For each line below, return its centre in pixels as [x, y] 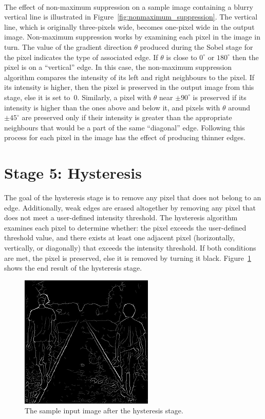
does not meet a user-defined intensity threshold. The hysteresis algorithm [121, 217]
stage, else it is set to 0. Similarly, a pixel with [78, 97]
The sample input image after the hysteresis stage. [104, 411]
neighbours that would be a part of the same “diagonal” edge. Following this [125, 127]
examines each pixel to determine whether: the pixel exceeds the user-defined [125, 227]
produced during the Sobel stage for [196, 46]
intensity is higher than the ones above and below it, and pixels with [112, 107]
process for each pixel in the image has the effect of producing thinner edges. [125, 137]
